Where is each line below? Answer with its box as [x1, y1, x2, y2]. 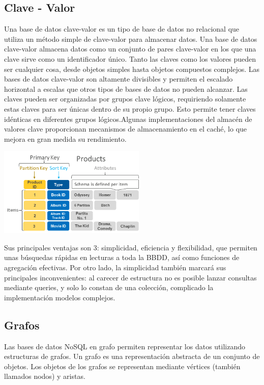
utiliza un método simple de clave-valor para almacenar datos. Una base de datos [4, 33, 257, 44]
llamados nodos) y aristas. [4, 371, 85, 381]
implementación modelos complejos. [4, 292, 115, 302]
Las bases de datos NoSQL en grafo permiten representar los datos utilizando [4, 341, 245, 351]
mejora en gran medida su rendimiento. [4, 133, 127, 144]
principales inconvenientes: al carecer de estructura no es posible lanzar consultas [4, 272, 257, 283]
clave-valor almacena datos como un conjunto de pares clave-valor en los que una [4, 43, 256, 54]
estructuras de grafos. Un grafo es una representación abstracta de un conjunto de [4, 351, 260, 362]
